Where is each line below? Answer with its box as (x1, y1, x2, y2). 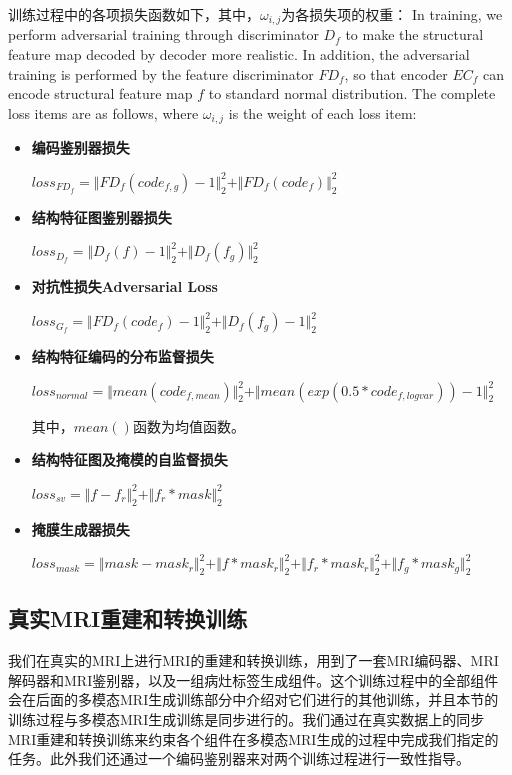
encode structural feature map (8, 83, 193, 104)
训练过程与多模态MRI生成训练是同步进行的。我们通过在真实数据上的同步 (8, 709, 485, 730)
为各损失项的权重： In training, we (281, 4, 503, 24)
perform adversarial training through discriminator (8, 24, 319, 45)
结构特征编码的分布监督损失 (31, 346, 214, 367)
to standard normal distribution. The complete (208, 83, 496, 104)
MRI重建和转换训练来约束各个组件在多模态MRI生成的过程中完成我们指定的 (8, 728, 499, 749)
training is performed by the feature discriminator (8, 63, 314, 84)
